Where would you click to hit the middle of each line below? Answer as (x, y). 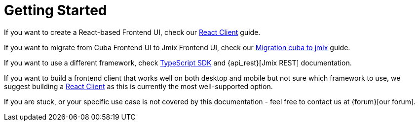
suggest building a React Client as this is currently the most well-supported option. (138, 86)
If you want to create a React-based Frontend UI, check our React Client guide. (132, 32)
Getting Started (56, 10)
